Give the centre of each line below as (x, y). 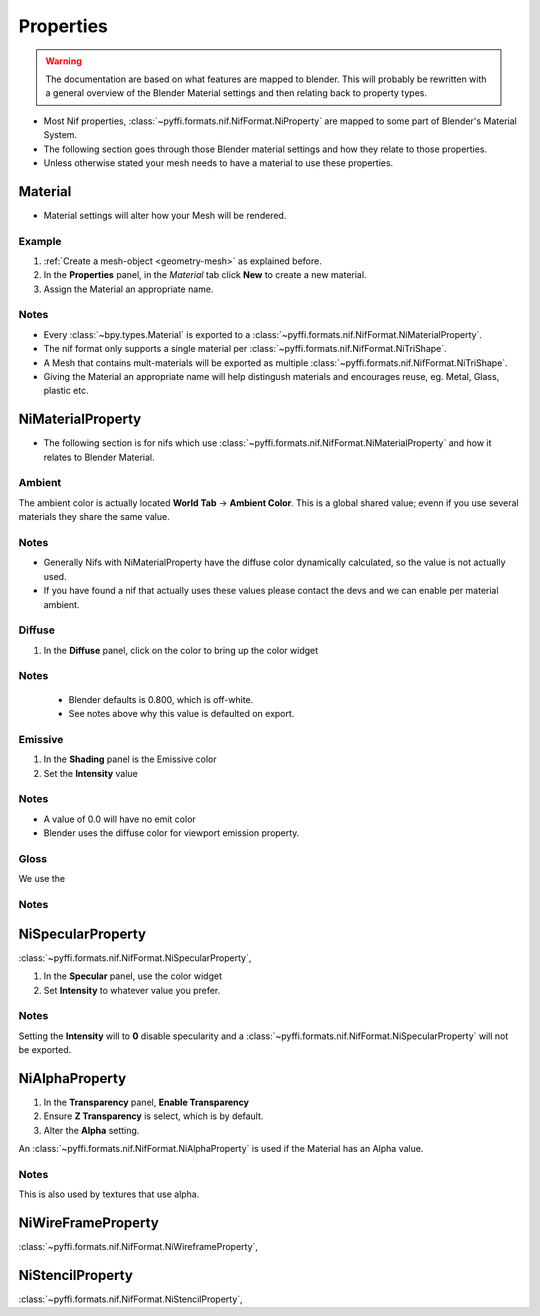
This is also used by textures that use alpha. (109, 1194)
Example (40, 241)
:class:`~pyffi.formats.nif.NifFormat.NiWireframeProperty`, (138, 1247)
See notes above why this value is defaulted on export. (181, 714)
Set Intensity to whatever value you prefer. (132, 990)
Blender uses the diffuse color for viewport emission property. (171, 833)
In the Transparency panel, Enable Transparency (146, 1102)
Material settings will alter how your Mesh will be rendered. (165, 215)
